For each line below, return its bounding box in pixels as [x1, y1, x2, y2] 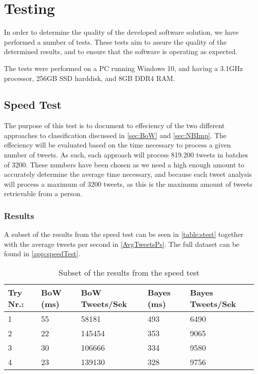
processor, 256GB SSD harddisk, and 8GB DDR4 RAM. [4, 73, 175, 83]
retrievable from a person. [4, 188, 82, 199]
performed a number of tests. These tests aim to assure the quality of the [4, 36, 227, 47]
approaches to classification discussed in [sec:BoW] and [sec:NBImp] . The [4, 130, 227, 140]
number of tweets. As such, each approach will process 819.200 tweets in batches [4, 150, 249, 160]
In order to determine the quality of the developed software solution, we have [4, 27, 239, 37]
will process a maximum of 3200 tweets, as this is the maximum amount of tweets [4, 178, 253, 189]
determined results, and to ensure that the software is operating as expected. [4, 46, 238, 57]
